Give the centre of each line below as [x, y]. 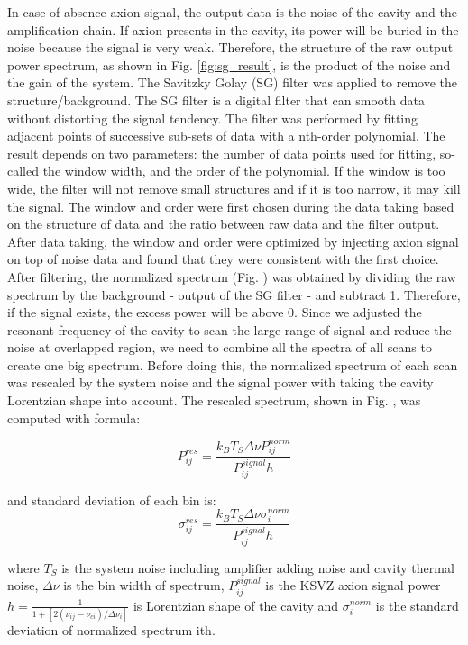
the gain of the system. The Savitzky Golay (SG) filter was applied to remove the [233, 82]
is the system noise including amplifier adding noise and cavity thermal [258, 567]
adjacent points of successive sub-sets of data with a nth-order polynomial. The [226, 136]
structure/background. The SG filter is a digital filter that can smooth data [216, 100]
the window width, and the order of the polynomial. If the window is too [244, 171]
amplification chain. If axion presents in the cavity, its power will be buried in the [233, 29]
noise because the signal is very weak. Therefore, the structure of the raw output [230, 47]
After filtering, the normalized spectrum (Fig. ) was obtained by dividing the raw [232, 276]
